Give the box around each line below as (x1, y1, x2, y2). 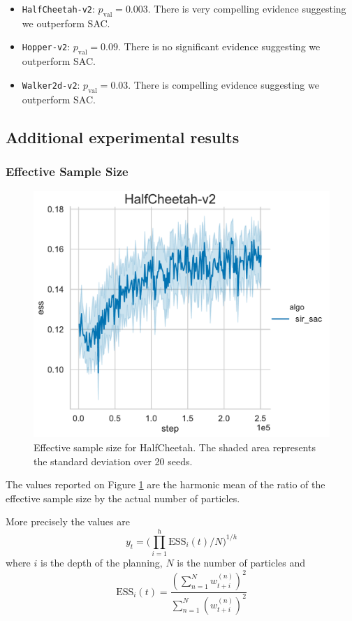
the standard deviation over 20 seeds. (34, 453, 193, 468)
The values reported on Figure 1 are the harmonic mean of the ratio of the (6, 477, 325, 492)
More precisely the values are (6, 514, 130, 529)
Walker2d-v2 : (22, 77, 80, 92)
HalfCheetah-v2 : (22, 1, 95, 15)
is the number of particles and (177, 555, 306, 570)
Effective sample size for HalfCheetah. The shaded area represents (34, 439, 316, 454)
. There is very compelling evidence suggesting (147, 1, 346, 15)
